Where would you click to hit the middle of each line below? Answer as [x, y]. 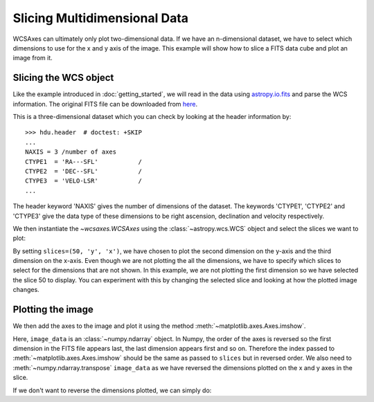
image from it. [33, 58]
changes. [26, 290]
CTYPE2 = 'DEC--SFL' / [83, 171]
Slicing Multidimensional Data [101, 18]
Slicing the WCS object [63, 78]
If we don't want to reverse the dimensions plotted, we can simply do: [112, 390]
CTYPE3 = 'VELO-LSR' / [83, 181]
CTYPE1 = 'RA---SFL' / [83, 162]
